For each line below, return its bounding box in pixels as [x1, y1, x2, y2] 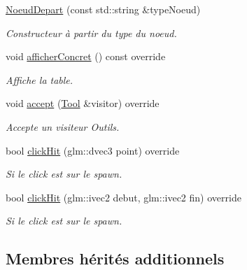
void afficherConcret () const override [6, 49, 166, 64]
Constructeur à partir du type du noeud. [6, 25, 177, 40]
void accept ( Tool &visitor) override [6, 96, 160, 111]
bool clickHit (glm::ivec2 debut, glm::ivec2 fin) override [6, 190, 241, 204]
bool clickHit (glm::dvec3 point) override [6, 143, 180, 157]
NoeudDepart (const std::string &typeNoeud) [6, 2, 201, 16]
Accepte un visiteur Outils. [6, 119, 120, 134]
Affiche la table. [6, 72, 73, 87]
